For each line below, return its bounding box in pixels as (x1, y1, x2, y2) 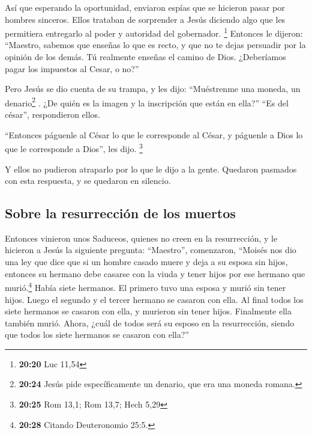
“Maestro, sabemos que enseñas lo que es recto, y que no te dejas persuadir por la (5, 38, 306, 51)
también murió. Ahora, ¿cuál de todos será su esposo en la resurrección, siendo (5, 316, 295, 329)
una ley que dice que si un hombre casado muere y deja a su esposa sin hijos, (5, 255, 288, 268)
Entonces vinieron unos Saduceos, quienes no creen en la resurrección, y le (5, 231, 278, 244)
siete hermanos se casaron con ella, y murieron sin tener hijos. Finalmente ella (5, 305, 292, 317)
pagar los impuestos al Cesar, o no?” (5, 62, 139, 75)
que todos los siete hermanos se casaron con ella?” (5, 328, 189, 341)
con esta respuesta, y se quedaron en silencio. (5, 174, 171, 187)
